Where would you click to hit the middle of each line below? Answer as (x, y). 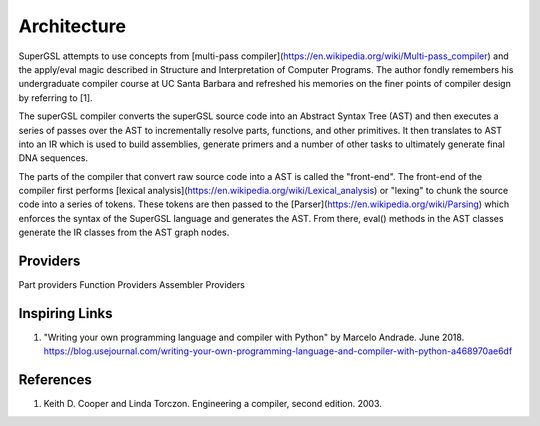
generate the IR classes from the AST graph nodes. (124, 232)
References (55, 380)
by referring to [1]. (56, 97)
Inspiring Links (65, 313)
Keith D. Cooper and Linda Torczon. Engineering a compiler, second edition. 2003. (212, 404)
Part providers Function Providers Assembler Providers (131, 285)
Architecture (72, 26)
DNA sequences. (53, 158)
